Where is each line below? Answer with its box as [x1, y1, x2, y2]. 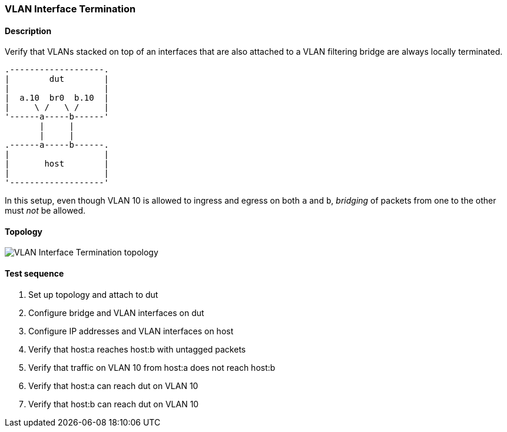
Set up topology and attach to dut [28, 289, 158, 300]
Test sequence [5, 268, 64, 279]
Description [5, 25, 52, 36]
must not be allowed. [5, 205, 86, 216]
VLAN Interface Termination [5, 3, 136, 15]
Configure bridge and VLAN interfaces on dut [28, 307, 204, 318]
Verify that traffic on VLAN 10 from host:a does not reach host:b [28, 362, 276, 373]
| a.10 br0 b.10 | [5, 93, 110, 103]
